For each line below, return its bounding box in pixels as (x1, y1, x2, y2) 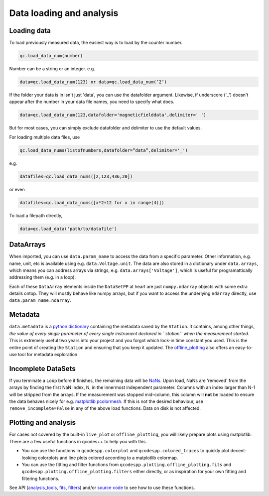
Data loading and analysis (9, 7, 119, 18)
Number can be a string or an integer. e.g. (9, 66, 96, 72)
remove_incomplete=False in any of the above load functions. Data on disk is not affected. (9, 405, 201, 411)
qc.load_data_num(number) (19, 53, 83, 59)
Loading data (9, 26, 51, 35)
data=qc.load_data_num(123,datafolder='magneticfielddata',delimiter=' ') (19, 112, 207, 118)
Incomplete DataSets (9, 364, 76, 373)
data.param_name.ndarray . (9, 297, 71, 303)
